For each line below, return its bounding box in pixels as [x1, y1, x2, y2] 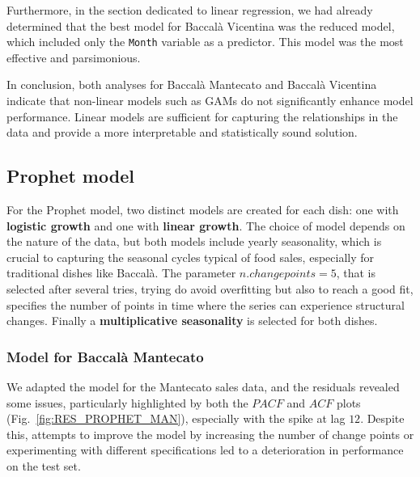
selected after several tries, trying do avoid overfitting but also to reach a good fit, [6, 280, 414, 297]
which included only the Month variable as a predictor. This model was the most [6, 33, 404, 50]
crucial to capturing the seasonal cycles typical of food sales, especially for [6, 248, 375, 265]
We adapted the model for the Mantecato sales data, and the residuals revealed [6, 378, 400, 395]
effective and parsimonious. [6, 49, 141, 65]
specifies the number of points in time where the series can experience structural [6, 296, 405, 313]
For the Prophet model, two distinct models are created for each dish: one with [6, 201, 399, 218]
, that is [336, 264, 376, 281]
